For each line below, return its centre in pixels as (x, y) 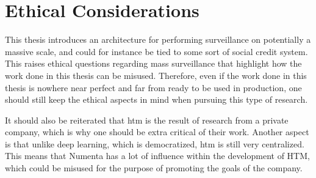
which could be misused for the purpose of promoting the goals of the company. (154, 168)
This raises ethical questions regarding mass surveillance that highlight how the (153, 63)
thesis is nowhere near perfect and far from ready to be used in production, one (153, 87)
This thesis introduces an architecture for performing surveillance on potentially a (158, 39)
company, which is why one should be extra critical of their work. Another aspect (157, 132)
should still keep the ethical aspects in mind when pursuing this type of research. (156, 99)
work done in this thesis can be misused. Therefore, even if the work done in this (156, 75)
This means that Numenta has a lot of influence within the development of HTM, (157, 156)
